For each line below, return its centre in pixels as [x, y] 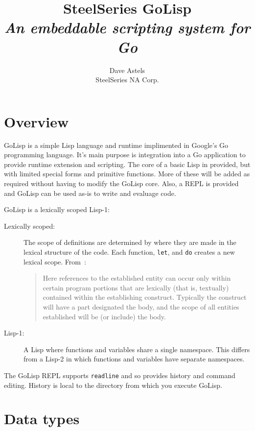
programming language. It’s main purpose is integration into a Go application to [125, 155]
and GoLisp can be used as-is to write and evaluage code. [90, 193]
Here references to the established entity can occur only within [137, 278]
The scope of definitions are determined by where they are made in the [130, 242]
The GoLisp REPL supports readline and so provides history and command [120, 375]
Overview [36, 121]
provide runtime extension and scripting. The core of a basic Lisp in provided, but [127, 164]
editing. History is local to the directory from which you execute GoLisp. [113, 385]
